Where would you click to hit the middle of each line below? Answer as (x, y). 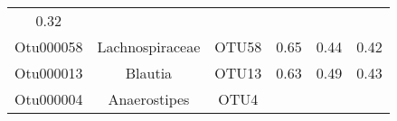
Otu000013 (49, 73)
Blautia (149, 73)
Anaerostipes (149, 99)
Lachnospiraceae (149, 47)
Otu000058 (49, 47)
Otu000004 (49, 99)
